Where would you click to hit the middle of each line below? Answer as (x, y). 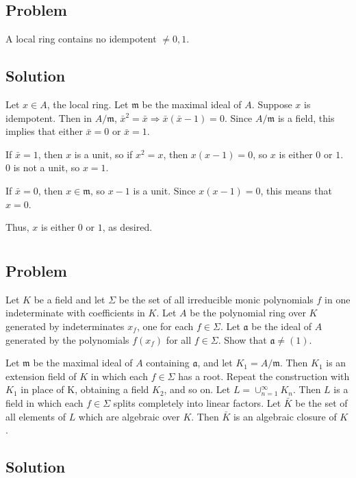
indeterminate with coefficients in (75, 313)
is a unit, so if (103, 154)
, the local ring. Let (88, 104)
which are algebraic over (129, 416)
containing (168, 363)
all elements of (36, 416)
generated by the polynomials (67, 339)
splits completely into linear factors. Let (197, 402)
